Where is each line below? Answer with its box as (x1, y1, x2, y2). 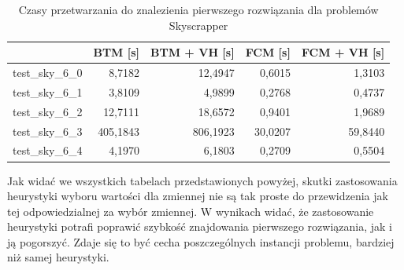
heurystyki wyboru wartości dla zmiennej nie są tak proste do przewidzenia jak (7, 188, 388, 204)
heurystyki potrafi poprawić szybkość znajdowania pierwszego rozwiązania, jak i (7, 218, 392, 235)
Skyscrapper (169, 16, 228, 33)
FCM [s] (245, 44, 291, 60)
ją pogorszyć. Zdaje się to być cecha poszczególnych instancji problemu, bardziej (7, 233, 395, 250)
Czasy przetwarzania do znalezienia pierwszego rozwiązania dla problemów (18, 2, 379, 17)
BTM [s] (93, 44, 140, 60)
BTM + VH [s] (150, 44, 235, 60)
